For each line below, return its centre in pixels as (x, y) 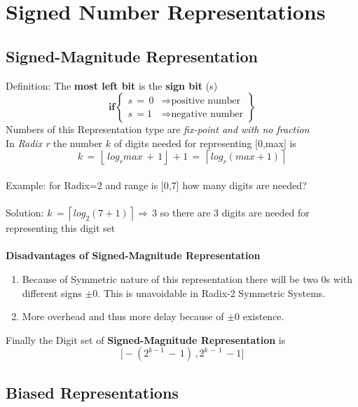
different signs (52, 292)
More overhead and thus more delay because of (123, 316)
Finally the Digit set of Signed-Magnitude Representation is (146, 339)
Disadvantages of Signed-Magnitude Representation (133, 255)
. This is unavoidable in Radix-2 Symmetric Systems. (212, 292)
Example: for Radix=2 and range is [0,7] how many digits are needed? (156, 185)
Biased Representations (92, 392)
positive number (206, 101)
